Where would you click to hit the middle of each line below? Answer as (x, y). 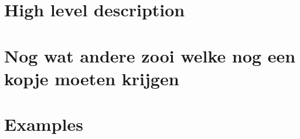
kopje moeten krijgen (92, 78)
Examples (44, 124)
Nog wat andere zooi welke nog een (150, 55)
